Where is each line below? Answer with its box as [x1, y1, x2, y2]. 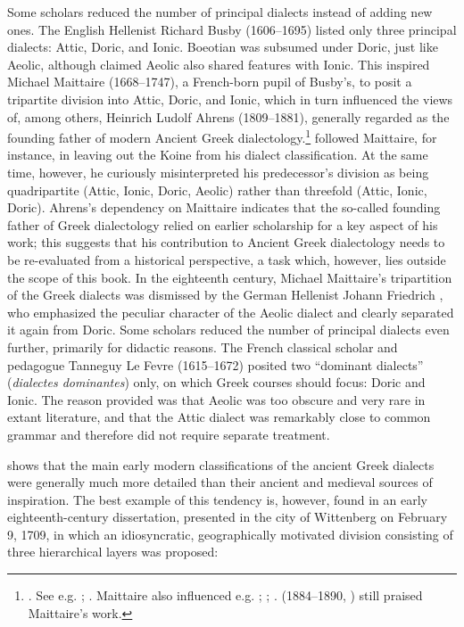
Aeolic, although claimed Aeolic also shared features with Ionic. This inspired [7, 54, 430, 73]
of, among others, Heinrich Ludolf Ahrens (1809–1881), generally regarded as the [7, 107, 450, 126]
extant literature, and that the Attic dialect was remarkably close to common [7, 408, 431, 426]
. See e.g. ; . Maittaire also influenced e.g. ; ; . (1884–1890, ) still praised [28, 586, 423, 605]
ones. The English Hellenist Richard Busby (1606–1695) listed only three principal [7, 20, 457, 38]
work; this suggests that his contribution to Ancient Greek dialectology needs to [7, 233, 445, 252]
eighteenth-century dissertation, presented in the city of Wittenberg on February [7, 507, 448, 526]
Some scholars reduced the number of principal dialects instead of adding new [7, 3, 433, 21]
